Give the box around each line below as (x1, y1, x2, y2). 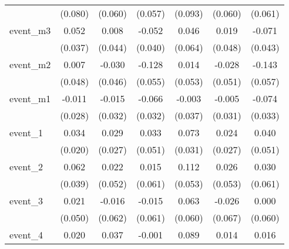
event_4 (9, 228, 43, 241)
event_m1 (9, 92, 51, 105)
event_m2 (9, 58, 51, 71)
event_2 (9, 160, 43, 173)
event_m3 (9, 23, 51, 37)
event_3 (9, 194, 43, 207)
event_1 (9, 126, 43, 139)
